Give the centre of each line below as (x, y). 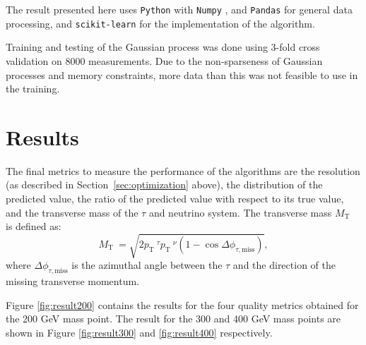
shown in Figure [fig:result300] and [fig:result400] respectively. (139, 332)
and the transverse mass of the (72, 212)
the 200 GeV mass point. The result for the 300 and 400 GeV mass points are (173, 319)
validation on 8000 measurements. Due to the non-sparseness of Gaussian (164, 60)
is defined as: (34, 226)
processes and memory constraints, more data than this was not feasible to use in (182, 74)
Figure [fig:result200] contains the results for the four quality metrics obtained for (182, 304)
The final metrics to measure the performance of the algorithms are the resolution (183, 170)
